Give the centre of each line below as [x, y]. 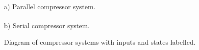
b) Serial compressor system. [47, 25]
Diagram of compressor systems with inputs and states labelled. [100, 42]
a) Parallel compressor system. [50, 6]
